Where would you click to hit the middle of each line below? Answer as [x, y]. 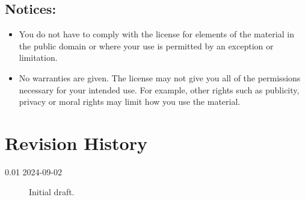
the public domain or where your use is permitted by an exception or [146, 45]
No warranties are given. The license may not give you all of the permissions [160, 77]
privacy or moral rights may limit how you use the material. [130, 102]
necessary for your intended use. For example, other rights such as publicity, [159, 89]
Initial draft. [52, 192]
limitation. [38, 58]
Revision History [76, 142]
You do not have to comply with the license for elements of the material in [156, 34]
